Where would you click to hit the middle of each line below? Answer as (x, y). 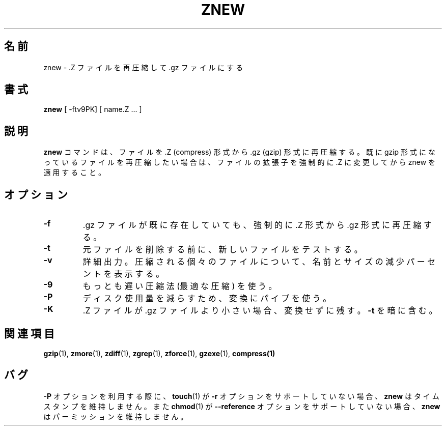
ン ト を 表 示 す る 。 (123, 274)
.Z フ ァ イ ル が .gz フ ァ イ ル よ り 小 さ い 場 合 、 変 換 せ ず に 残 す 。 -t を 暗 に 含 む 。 (260, 311)
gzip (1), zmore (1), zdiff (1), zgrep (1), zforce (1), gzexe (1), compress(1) (159, 353)
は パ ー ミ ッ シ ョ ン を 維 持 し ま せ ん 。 (116, 416)
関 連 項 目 (29, 333)
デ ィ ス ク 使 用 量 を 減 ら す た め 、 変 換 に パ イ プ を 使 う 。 (207, 298)
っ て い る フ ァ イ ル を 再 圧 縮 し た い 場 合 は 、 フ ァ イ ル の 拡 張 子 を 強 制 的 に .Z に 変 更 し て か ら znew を (240, 162)
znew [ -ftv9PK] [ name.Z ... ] (93, 109)
